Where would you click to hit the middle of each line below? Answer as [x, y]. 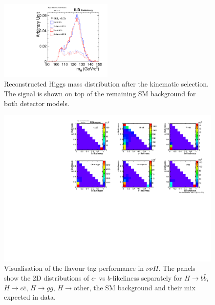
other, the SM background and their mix [134, 287]
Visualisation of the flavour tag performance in [74, 268]
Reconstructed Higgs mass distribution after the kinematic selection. [106, 84]
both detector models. [37, 103]
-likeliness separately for [146, 278]
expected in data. [30, 297]
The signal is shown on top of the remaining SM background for [100, 94]
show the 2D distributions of [47, 278]
